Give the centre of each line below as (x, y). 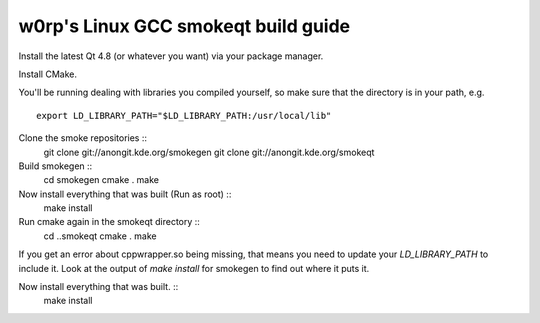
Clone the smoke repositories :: (82, 138)
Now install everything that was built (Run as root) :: (125, 194)
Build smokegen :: (55, 166)
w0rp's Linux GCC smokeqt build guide (184, 26)
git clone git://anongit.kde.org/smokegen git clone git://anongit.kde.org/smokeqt (209, 152)
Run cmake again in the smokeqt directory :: (109, 222)
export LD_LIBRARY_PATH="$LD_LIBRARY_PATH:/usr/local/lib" (184, 115)
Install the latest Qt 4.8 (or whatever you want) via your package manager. (171, 56)
